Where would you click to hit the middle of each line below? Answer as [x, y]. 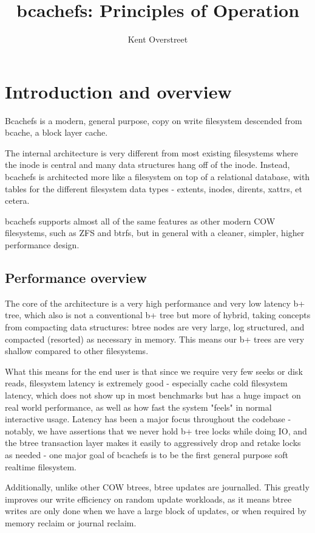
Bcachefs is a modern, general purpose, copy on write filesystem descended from [154, 120]
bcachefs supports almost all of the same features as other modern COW [140, 221]
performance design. [42, 245]
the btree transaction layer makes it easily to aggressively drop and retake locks [153, 443]
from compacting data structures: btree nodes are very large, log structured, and [155, 326]
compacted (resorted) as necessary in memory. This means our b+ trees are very [155, 339]
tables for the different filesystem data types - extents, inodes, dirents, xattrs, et [154, 188]
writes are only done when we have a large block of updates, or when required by [156, 511]
